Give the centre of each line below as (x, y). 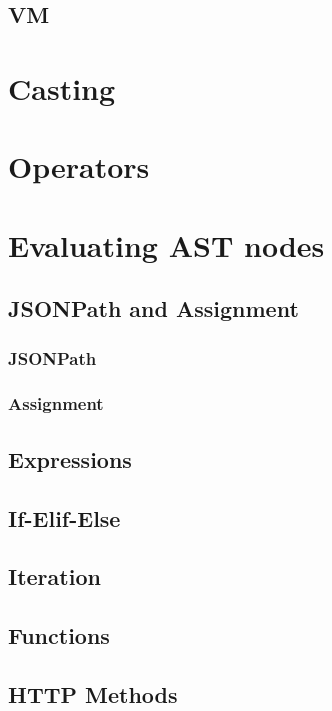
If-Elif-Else (64, 517)
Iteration (54, 576)
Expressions (70, 458)
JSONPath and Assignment (153, 308)
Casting (62, 87)
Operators (79, 166)
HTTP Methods (93, 693)
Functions (59, 635)
